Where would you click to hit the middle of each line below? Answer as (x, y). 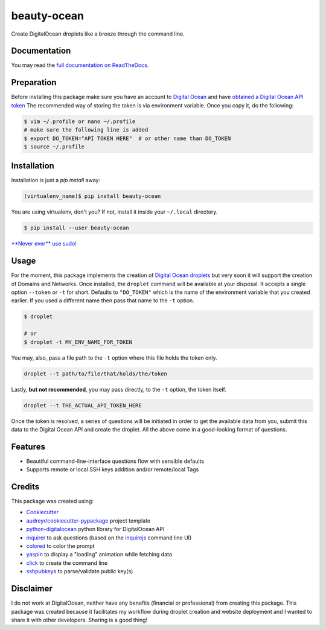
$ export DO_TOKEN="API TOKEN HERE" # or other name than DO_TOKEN (127, 138)
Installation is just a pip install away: (56, 180)
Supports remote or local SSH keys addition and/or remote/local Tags (113, 469)
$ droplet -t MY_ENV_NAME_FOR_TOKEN (78, 342)
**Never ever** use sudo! (44, 244)
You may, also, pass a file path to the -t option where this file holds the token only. (114, 358)
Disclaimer (32, 589)
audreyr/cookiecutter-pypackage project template (88, 520)
